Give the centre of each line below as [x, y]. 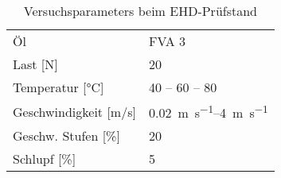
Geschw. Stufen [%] [66, 136]
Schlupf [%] [45, 159]
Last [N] [35, 64]
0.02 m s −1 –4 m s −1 [208, 112]
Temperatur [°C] [59, 87]
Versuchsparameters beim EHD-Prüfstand [140, 11]
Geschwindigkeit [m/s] [74, 111]
